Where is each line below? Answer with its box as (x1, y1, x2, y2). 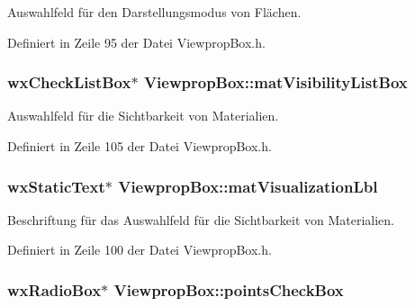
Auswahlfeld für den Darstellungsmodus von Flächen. (7, 3, 302, 21)
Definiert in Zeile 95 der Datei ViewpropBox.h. (7, 32, 266, 51)
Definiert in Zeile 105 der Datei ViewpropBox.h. (7, 137, 272, 155)
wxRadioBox (7, 278, 102, 301)
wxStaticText (7, 175, 105, 197)
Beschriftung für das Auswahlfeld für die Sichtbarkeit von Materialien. (7, 210, 395, 229)
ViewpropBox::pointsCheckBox (113, 278, 344, 301)
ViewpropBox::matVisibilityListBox (143, 71, 408, 94)
